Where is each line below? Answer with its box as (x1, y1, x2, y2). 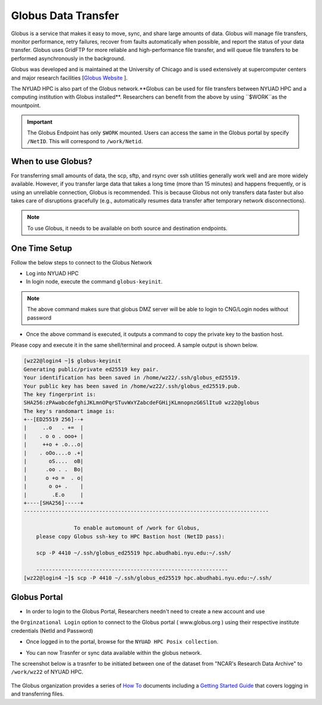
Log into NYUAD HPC (26, 270, 79, 277)
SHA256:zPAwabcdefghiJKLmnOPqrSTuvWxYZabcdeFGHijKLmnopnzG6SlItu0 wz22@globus (23, 399, 259, 406)
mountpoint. (11, 101, 41, 109)
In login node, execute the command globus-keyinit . (26, 278, 163, 285)
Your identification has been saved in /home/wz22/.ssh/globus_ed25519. (23, 374, 241, 381)
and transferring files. (11, 690, 64, 698)
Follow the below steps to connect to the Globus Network (11, 258, 152, 266)
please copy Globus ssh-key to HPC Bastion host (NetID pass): (36, 533, 225, 540)
